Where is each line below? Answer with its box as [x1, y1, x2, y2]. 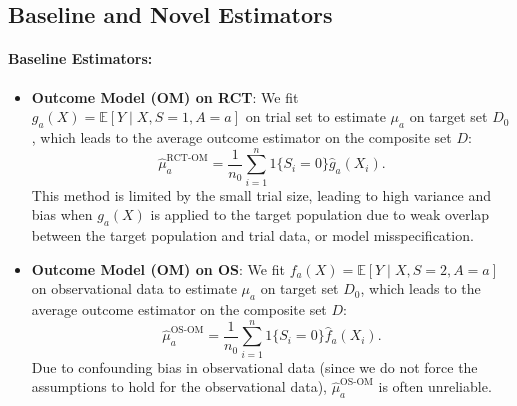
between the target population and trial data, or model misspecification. [31, 225, 474, 246]
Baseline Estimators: [8, 48, 153, 69]
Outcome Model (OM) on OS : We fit [31, 258, 285, 279]
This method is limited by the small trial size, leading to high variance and [31, 184, 492, 205]
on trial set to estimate [245, 106, 386, 127]
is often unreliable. [378, 376, 492, 397]
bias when [31, 204, 93, 225]
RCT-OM [166, 152, 208, 163]
